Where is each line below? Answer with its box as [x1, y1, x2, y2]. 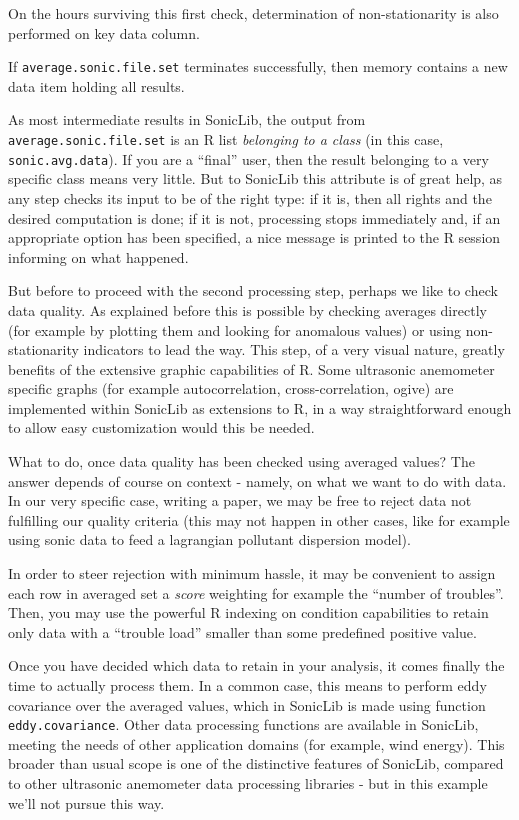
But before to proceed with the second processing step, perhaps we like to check [8, 280, 498, 301]
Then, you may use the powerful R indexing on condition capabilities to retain [8, 602, 489, 623]
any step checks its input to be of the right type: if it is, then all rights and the [8, 187, 492, 208]
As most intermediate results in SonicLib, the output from [8, 109, 366, 130]
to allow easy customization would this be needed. [8, 417, 315, 438]
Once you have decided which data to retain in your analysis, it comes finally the [8, 655, 505, 676]
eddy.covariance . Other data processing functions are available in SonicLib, [8, 714, 479, 735]
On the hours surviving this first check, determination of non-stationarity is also [8, 3, 499, 23]
